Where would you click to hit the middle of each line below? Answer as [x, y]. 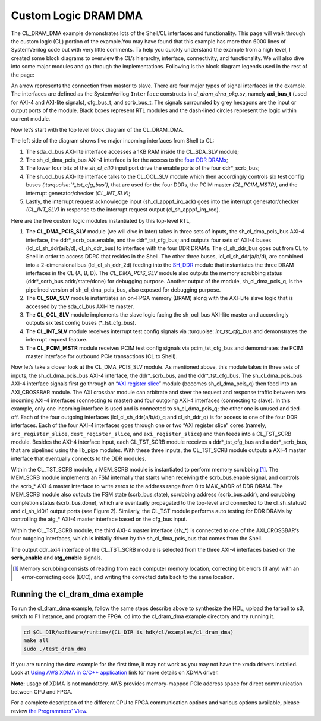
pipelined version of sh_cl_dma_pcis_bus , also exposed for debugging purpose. [123, 290]
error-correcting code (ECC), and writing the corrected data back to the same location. [128, 577]
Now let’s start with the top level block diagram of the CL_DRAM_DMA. [97, 129]
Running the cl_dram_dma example [77, 594]
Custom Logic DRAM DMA [77, 15]
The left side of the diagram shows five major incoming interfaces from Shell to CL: [113, 141]
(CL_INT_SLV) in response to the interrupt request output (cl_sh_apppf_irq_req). [123, 210]
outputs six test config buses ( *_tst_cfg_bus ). [81, 323]
